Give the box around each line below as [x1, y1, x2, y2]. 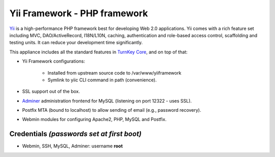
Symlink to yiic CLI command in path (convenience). [47, 77, 157, 83]
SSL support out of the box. [22, 88, 80, 95]
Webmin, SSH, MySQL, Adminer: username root [22, 143, 123, 149]
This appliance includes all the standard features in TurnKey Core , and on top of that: [9, 49, 188, 55]
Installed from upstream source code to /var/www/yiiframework [47, 70, 182, 76]
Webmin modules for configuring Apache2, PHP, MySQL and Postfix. [22, 116, 167, 122]
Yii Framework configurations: [22, 58, 85, 65]
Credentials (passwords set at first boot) [9, 130, 142, 138]
